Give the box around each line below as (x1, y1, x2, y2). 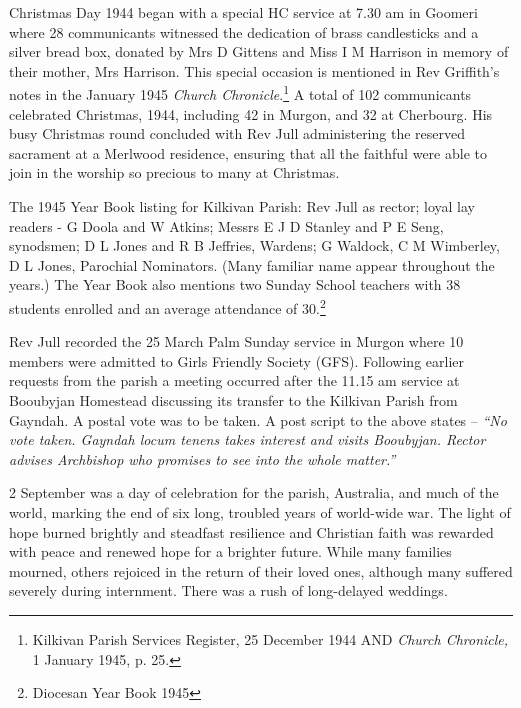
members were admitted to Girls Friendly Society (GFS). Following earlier (9, 350, 465, 371)
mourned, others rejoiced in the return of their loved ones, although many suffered (9, 560, 513, 581)
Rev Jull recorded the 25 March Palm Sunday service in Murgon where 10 (9, 331, 464, 352)
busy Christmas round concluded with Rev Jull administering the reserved (9, 123, 465, 144)
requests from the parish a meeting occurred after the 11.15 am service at (9, 370, 460, 391)
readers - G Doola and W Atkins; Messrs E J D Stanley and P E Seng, (9, 215, 444, 236)
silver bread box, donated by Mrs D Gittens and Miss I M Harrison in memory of (9, 41, 509, 62)
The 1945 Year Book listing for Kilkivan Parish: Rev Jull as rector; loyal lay (9, 196, 475, 216)
